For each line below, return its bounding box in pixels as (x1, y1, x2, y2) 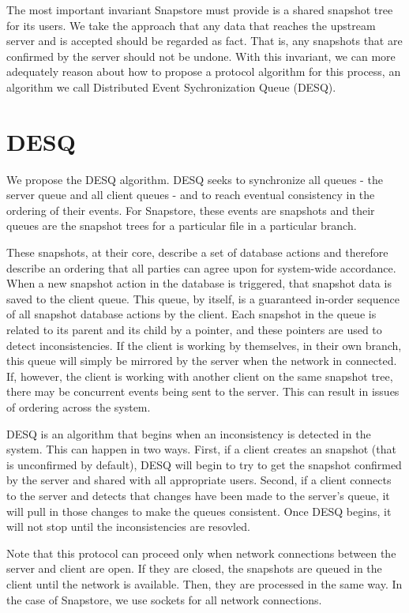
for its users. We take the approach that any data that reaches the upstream (6, 17, 376, 33)
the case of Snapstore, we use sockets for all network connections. (6, 591, 322, 607)
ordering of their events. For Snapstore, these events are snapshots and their (6, 201, 375, 218)
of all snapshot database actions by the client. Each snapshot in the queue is (6, 306, 377, 322)
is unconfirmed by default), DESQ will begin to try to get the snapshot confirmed (6, 456, 402, 472)
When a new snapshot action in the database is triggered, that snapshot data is (6, 275, 392, 291)
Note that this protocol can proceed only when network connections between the (6, 544, 396, 561)
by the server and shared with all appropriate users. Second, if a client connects (6, 472, 392, 488)
